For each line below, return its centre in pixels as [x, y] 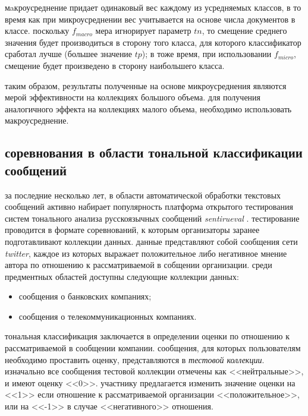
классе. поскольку [37, 31]
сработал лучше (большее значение [69, 54]
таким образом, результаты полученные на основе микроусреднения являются [146, 85]
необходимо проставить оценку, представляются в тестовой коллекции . [135, 359]
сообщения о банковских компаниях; [85, 296]
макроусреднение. [37, 120]
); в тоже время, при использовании [207, 54]
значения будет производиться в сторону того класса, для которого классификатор [153, 42]
